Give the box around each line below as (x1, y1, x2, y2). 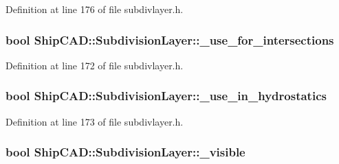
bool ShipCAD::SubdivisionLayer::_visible (6, 143, 245, 161)
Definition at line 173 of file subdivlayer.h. (6, 114, 184, 128)
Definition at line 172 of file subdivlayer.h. (6, 58, 184, 72)
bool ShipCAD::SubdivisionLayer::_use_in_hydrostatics (6, 87, 327, 104)
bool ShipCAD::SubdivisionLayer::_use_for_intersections (6, 31, 334, 48)
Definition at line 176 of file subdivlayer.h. (6, 2, 184, 16)
